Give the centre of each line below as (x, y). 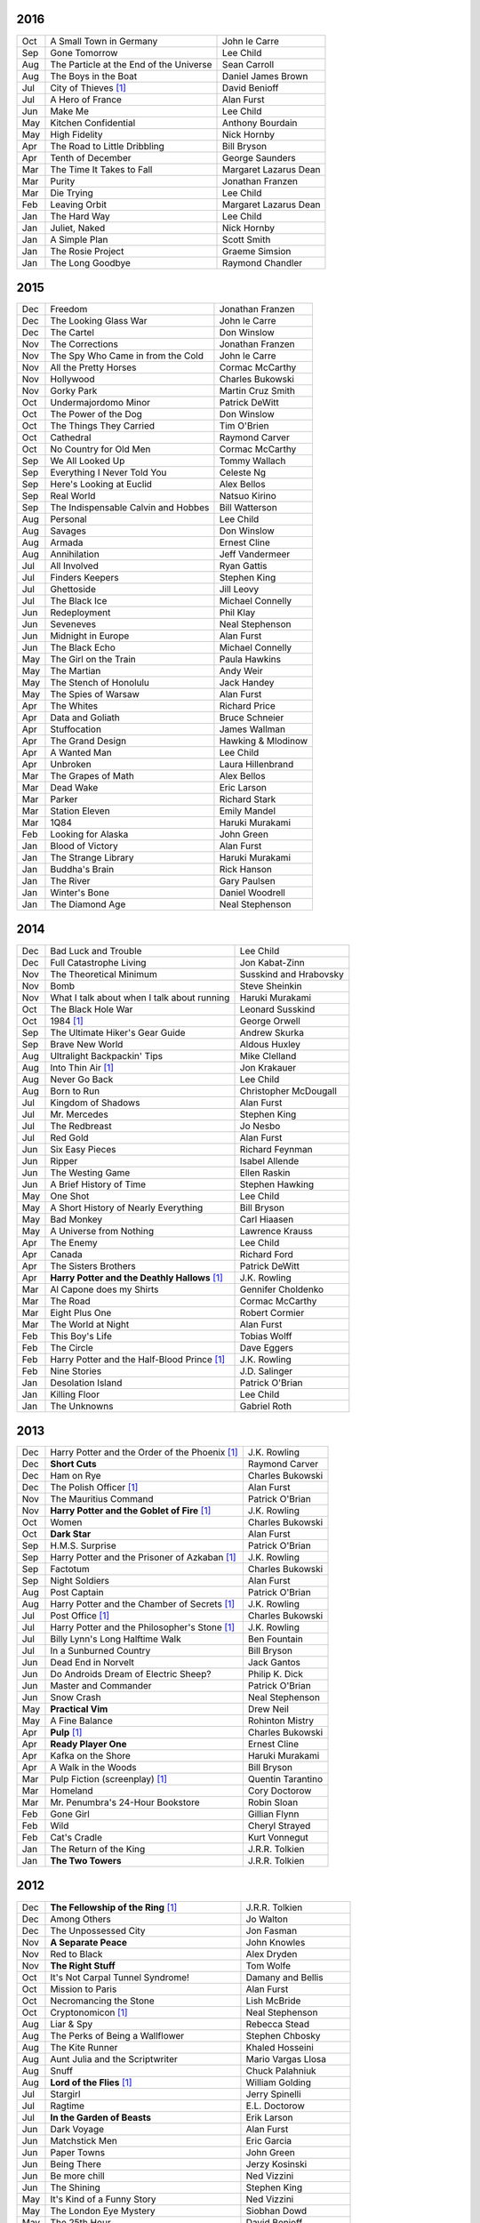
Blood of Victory (84, 847)
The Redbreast (81, 1126)
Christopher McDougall (288, 1091)
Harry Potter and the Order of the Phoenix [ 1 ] (144, 1452)
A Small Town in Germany (104, 41)
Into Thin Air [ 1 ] (82, 1067)
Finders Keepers (84, 578)
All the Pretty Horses (93, 367)
